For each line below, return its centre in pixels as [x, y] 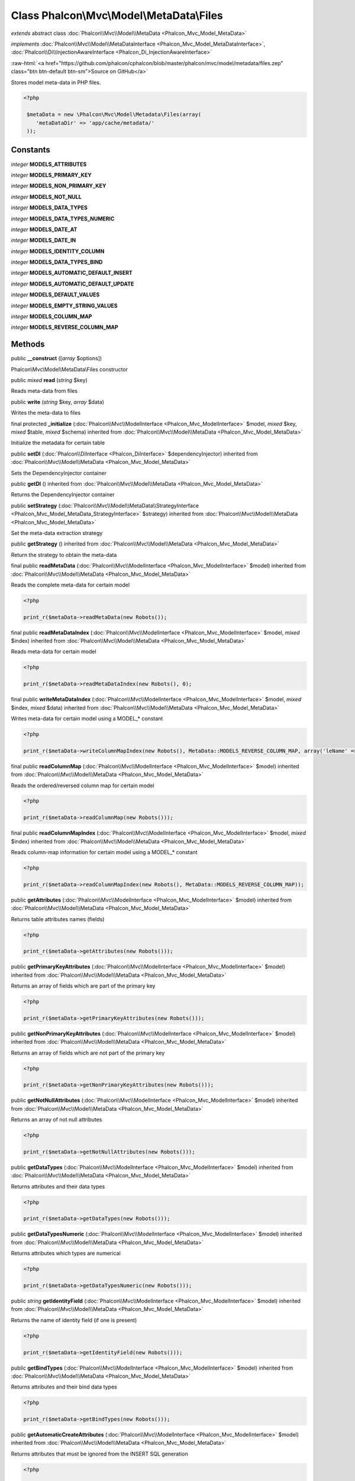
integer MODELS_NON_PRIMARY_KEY [59, 186]
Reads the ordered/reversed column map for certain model [83, 786]
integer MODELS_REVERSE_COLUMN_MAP [64, 327]
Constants [30, 150]
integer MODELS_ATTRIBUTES [49, 164]
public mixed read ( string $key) [49, 380]
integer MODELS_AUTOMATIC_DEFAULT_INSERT [72, 273]
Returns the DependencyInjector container [63, 495]
